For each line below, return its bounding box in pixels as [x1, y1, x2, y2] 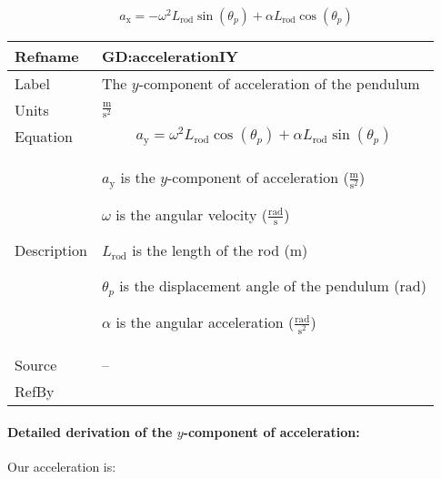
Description [15, 239, 87, 261]
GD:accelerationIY [101, 46, 238, 66]
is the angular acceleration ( [115, 311, 295, 333]
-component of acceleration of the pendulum [138, 73, 420, 94]
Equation [15, 126, 73, 147]
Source [15, 353, 57, 375]
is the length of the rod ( [132, 239, 290, 261]
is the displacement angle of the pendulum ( [119, 275, 400, 297]
